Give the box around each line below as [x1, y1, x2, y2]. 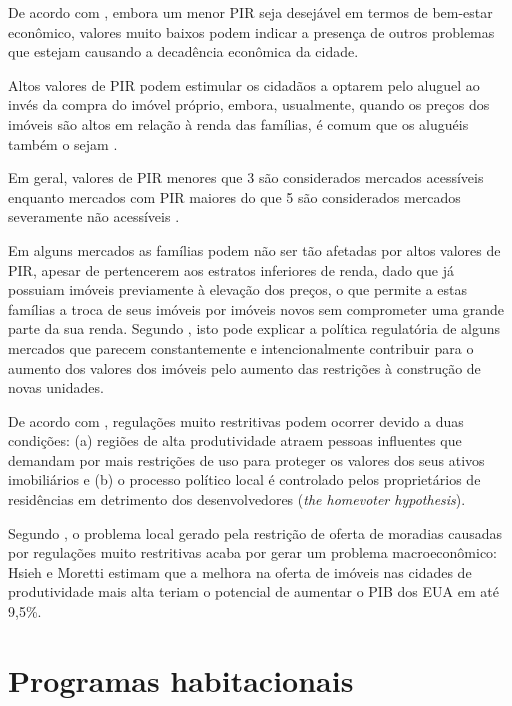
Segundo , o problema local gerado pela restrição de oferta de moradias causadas [8, 522, 503, 543]
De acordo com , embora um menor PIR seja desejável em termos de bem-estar [8, 2, 493, 22]
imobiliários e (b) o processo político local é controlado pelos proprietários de [8, 469, 481, 490]
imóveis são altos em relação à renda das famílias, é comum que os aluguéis [8, 113, 469, 134]
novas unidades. [8, 377, 104, 398]
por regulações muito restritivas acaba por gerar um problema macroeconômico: [8, 542, 498, 563]
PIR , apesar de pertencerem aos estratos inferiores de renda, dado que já [8, 259, 454, 280]
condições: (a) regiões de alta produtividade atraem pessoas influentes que [8, 430, 462, 451]
